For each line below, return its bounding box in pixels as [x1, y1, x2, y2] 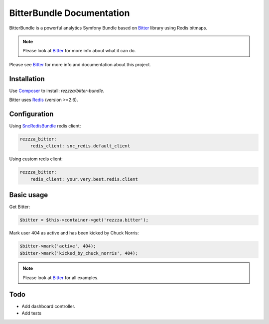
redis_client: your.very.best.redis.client [30, 176, 138, 182]
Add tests [21, 310, 42, 316]
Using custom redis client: [9, 156, 63, 162]
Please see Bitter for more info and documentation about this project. [9, 61, 151, 67]
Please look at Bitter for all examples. [22, 274, 99, 281]
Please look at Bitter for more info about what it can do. [22, 48, 136, 54]
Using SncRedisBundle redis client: [9, 122, 81, 129]
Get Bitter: [9, 204, 30, 210]
